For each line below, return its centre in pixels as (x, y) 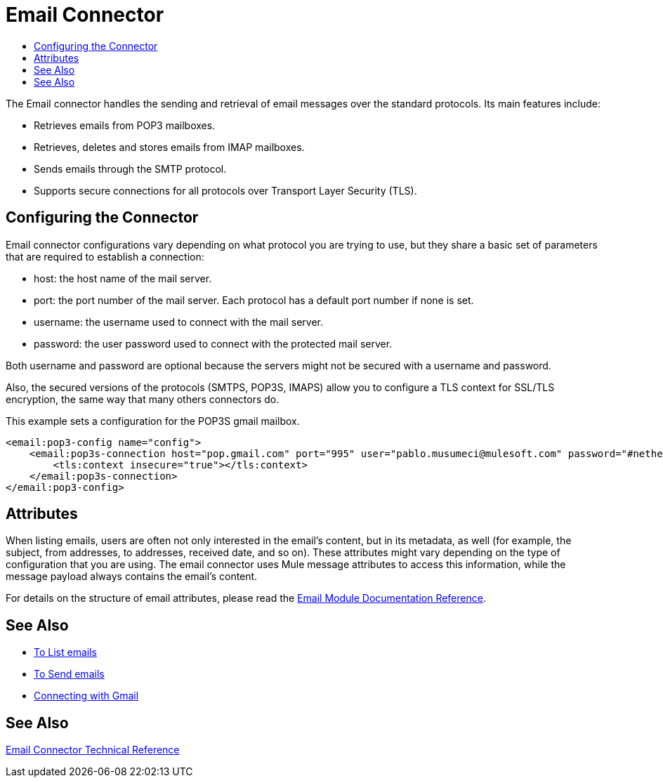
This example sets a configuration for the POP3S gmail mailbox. (153, 421)
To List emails (65, 652)
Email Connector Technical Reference (93, 750)
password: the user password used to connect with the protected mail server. (213, 343)
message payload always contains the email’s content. (132, 577)
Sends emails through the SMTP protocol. (130, 169)
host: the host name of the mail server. (123, 278)
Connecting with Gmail (86, 696)
